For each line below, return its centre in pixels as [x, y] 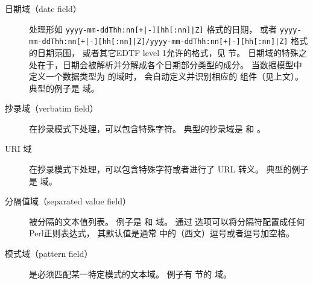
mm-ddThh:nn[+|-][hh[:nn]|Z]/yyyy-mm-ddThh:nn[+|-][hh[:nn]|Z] [159, 42]
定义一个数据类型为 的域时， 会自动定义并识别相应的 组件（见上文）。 [166, 76]
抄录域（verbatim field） [52, 108]
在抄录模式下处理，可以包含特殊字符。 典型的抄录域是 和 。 [147, 128]
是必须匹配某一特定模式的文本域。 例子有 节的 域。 [130, 273]
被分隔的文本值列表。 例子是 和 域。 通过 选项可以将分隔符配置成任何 [167, 221]
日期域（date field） [43, 8]
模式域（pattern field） [49, 254]
